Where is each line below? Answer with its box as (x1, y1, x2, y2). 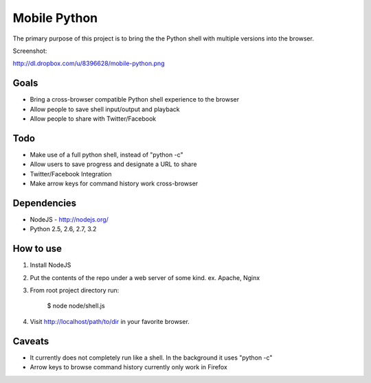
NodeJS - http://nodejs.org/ (30, 216, 109, 223)
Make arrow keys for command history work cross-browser (30, 179, 199, 188)
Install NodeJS (30, 261, 71, 269)
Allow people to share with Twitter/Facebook (30, 115, 157, 123)
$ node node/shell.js (47, 302, 106, 310)
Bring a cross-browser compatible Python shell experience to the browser (30, 95, 240, 104)
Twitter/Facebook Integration (30, 170, 112, 178)
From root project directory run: (30, 286, 120, 294)
